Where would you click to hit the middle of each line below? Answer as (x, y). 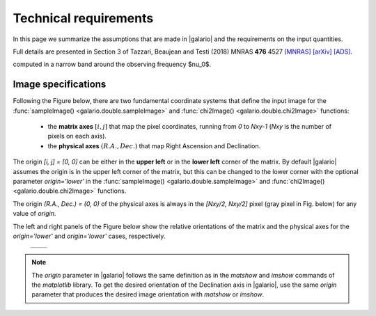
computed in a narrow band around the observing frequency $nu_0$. (112, 64)
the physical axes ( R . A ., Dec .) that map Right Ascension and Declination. (154, 145)
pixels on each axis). (77, 136)
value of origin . (34, 214)
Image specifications (60, 85)
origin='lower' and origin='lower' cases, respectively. (89, 236)
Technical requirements (83, 18)
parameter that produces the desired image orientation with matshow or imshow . (148, 294)
